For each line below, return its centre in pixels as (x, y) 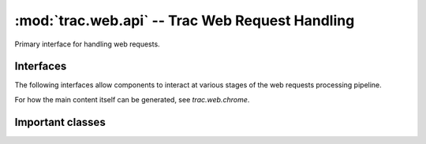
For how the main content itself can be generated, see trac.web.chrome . (132, 99)
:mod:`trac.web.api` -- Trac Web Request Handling (185, 20)
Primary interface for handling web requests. (88, 44)
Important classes (60, 122)
